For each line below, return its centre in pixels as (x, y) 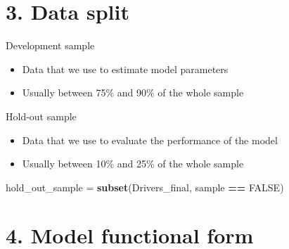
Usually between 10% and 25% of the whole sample (133, 164)
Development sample (50, 45)
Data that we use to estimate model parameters (125, 69)
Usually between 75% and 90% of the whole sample (133, 92)
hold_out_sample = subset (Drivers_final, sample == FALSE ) (145, 187)
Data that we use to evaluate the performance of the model (150, 140)
